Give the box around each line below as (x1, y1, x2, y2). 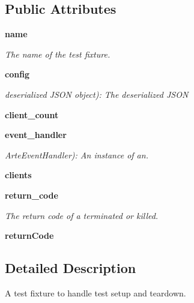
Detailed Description (5, 259, 136, 277)
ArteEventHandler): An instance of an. (5, 148, 148, 161)
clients (5, 169, 32, 181)
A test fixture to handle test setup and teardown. (5, 286, 186, 299)
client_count (5, 108, 59, 121)
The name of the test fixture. (5, 47, 111, 60)
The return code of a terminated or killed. (5, 209, 159, 221)
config (5, 68, 30, 80)
